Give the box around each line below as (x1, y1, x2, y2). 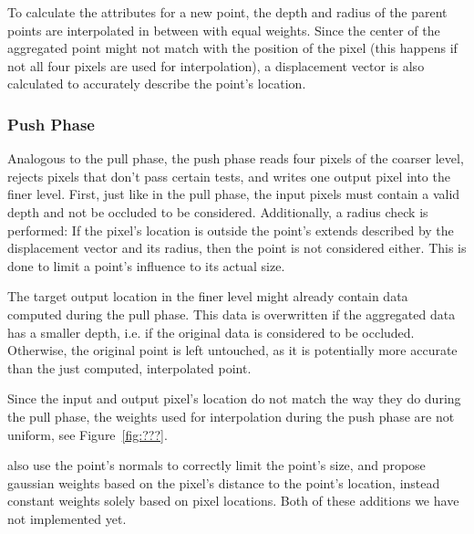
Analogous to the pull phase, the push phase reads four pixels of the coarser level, (7, 149, 464, 168)
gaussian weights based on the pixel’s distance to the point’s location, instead (7, 473, 440, 492)
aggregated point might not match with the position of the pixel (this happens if (7, 38, 458, 58)
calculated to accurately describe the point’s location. (7, 74, 306, 93)
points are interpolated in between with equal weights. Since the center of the (7, 20, 440, 39)
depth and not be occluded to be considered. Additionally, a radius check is (7, 202, 428, 221)
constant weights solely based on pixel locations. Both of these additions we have (7, 491, 459, 510)
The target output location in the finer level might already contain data (7, 287, 408, 306)
